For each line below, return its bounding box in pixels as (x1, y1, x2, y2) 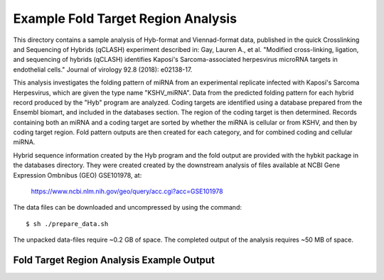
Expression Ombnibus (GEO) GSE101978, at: (13, 171, 142, 179)
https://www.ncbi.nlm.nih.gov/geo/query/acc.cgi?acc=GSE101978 (31, 187, 223, 195)
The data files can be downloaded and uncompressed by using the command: (13, 203, 242, 212)
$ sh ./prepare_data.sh (26, 220, 109, 227)
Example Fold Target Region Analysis (13, 11, 238, 26)
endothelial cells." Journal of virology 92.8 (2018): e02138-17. (13, 65, 193, 74)
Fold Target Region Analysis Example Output (13, 254, 215, 266)
